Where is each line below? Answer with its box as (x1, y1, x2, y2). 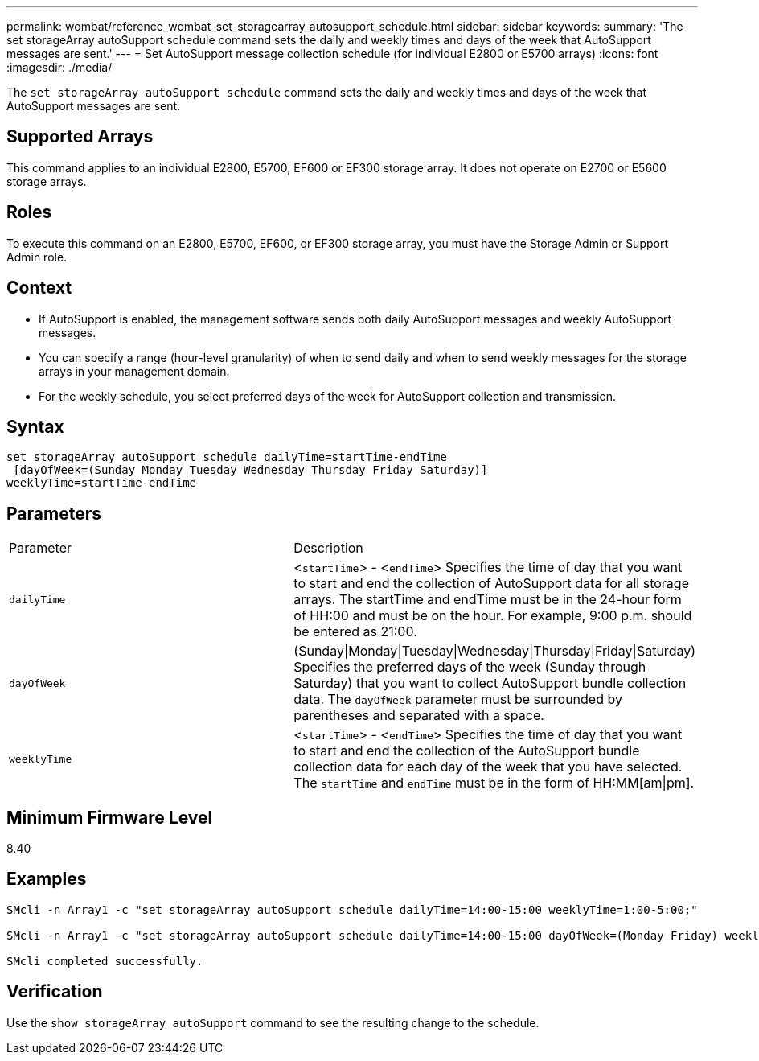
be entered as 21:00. (293, 623, 417, 640)
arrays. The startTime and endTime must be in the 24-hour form (293, 591, 682, 608)
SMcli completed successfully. (6, 954, 203, 968)
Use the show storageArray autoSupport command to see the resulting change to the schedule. (6, 1015, 540, 1030)
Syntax (6, 416, 64, 437)
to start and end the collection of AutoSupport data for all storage (293, 575, 689, 592)
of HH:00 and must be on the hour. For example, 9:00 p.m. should (293, 607, 692, 624)
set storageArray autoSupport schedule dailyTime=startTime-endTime (6, 450, 447, 464)
